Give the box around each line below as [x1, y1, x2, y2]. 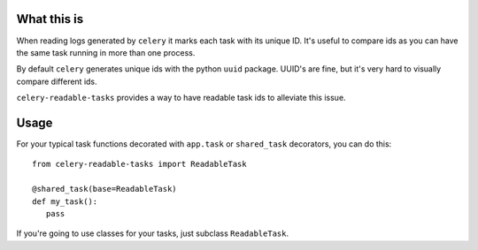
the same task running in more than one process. [16, 47, 196, 57]
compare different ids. [16, 76, 97, 87]
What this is [16, 11, 84, 27]
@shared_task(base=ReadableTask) [32, 184, 177, 194]
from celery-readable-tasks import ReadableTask [32, 159, 247, 170]
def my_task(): [32, 196, 98, 207]
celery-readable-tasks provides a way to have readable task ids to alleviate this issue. [16, 93, 346, 103]
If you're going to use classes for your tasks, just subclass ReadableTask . [16, 228, 289, 239]
